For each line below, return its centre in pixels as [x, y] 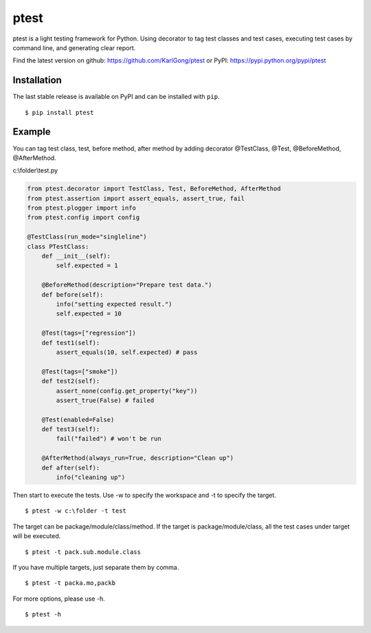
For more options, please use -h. [59, 599]
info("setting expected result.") [114, 304]
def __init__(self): [76, 256]
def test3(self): [71, 429]
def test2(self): [71, 381]
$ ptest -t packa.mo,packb [70, 583]
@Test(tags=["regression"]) [89, 333]
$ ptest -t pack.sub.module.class [83, 552]
